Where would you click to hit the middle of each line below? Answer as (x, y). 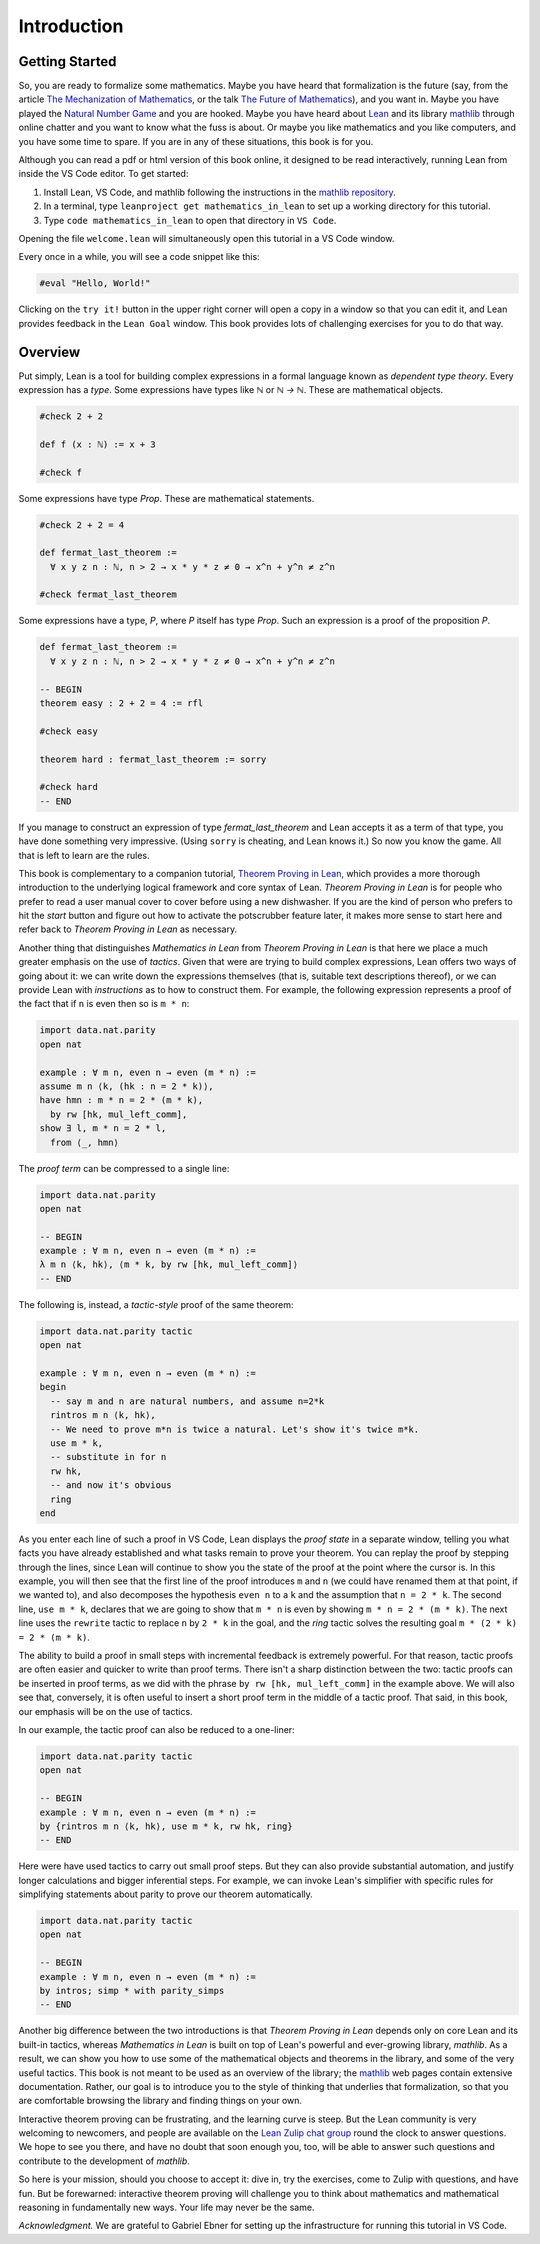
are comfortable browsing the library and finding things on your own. (160, 2101)
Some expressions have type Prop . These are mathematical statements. (166, 498)
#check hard (69, 787)
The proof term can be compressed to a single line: (124, 1168)
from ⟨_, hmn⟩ (85, 1142)
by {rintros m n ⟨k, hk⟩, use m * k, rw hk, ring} (166, 1826)
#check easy (69, 731)
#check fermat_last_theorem (108, 594)
